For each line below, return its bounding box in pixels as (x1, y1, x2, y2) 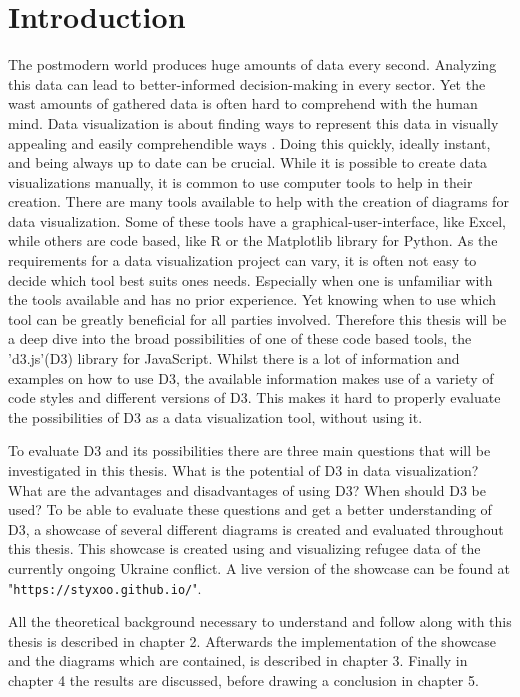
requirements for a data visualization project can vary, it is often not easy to (8, 250, 477, 271)
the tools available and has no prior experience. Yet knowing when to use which (8, 289, 497, 310)
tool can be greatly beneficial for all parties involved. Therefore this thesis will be (8, 308, 507, 329)
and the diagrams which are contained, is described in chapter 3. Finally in (8, 650, 468, 671)
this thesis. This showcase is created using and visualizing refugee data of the (8, 538, 481, 559)
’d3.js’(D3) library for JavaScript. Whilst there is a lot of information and (8, 348, 460, 369)
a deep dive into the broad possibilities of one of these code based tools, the (8, 328, 472, 349)
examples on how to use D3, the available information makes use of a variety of (8, 367, 494, 388)
